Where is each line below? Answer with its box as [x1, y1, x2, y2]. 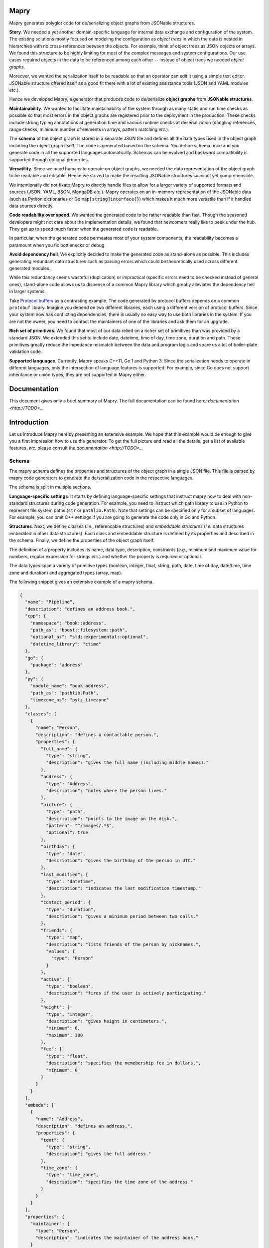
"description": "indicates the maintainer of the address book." [35, 1235, 199, 1241]
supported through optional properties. [9, 156, 89, 162]
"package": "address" [30, 662, 83, 667]
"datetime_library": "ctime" [30, 641, 102, 646]
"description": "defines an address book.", [25, 606, 135, 612]
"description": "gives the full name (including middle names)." [45, 760, 209, 766]
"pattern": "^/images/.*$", [45, 823, 115, 828]
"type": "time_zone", [45, 1172, 99, 1178]
